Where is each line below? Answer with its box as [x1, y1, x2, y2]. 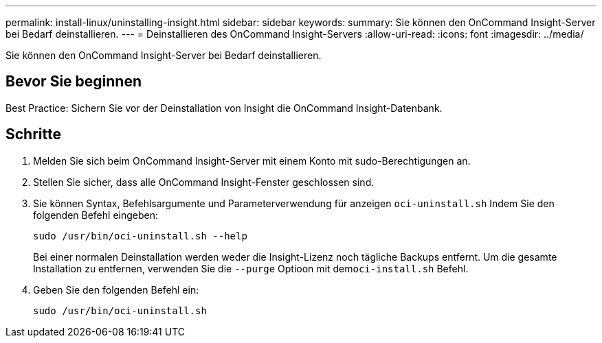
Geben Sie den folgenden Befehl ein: [33, 283, 199, 296]
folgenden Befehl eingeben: [33, 209, 158, 221]
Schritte [5, 126, 61, 143]
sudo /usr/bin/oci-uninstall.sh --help [33, 230, 247, 241]
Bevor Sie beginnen [5, 73, 142, 91]
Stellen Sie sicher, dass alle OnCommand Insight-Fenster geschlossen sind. [33, 176, 375, 188]
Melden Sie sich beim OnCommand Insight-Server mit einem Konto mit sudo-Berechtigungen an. [33, 154, 471, 167]
